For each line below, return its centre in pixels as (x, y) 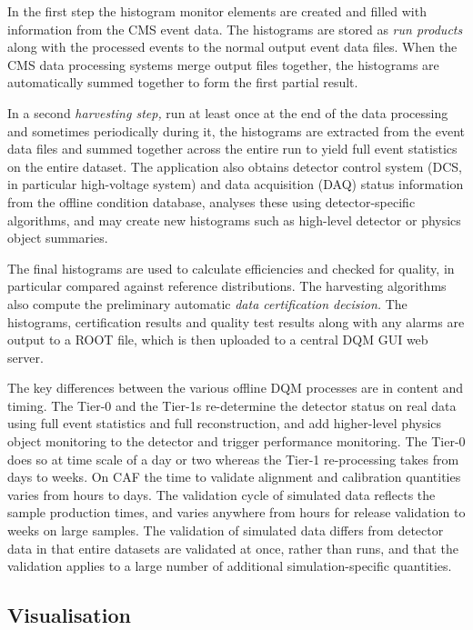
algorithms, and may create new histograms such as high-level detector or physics (234, 220)
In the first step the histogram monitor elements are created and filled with (217, 11)
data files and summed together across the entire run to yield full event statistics (232, 149)
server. (25, 357)
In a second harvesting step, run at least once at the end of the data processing (228, 112)
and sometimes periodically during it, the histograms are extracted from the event (236, 130)
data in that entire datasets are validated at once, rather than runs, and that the (233, 548)
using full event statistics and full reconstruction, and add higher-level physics (225, 423)
